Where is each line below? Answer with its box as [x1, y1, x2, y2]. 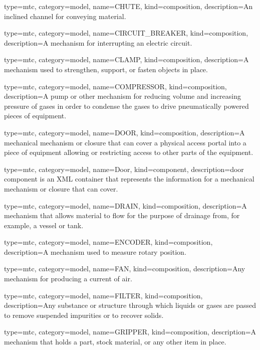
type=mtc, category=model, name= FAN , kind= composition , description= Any [4, 263, 245, 274]
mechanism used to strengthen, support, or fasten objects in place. [4, 64, 208, 74]
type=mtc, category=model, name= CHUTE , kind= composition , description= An [4, 1, 253, 11]
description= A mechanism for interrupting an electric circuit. [4, 37, 192, 48]
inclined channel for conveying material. [4, 11, 126, 21]
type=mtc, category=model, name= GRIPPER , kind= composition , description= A [4, 326, 256, 337]
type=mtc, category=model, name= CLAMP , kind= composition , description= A [4, 54, 249, 65]
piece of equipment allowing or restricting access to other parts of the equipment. [4, 147, 253, 157]
